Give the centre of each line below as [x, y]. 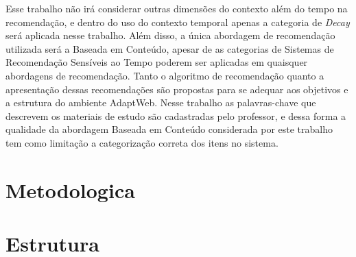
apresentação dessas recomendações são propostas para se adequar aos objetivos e [177, 89]
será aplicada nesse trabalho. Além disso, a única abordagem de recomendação [170, 35]
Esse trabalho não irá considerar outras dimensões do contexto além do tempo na [177, 8]
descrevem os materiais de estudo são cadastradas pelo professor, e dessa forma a [176, 115]
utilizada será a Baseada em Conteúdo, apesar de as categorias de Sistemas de [170, 48]
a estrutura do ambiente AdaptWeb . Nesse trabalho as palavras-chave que [161, 102]
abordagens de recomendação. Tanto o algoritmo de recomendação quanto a [165, 75]
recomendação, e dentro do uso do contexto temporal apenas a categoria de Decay [178, 22]
